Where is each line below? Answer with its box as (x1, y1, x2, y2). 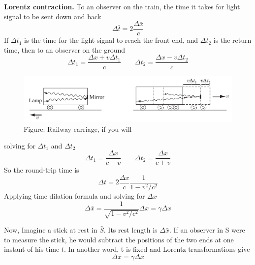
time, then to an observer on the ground (4, 44, 125, 55)
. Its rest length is (103, 225, 158, 235)
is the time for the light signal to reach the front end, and (24, 35, 198, 45)
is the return (213, 35, 252, 45)
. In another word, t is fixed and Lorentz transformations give (64, 244, 250, 254)
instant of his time (4, 244, 60, 254)
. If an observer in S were (169, 225, 245, 235)
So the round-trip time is (4, 165, 79, 175)
